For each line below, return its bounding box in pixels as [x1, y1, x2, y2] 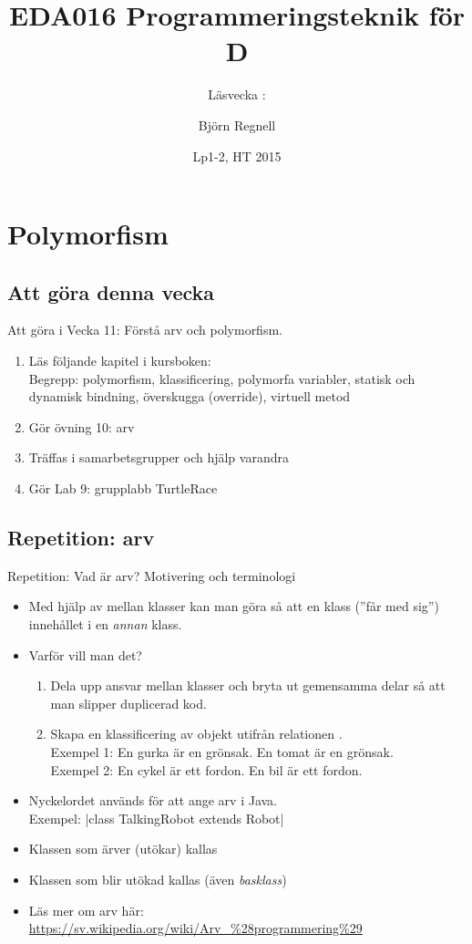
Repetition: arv [7, 524, 155, 552]
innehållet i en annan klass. [28, 615, 182, 634]
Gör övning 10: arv [28, 417, 135, 436]
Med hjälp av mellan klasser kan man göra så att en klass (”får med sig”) [28, 596, 439, 616]
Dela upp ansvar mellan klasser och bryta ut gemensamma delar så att [50, 676, 446, 695]
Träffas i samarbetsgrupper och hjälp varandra [28, 448, 289, 467]
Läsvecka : [208, 85, 266, 104]
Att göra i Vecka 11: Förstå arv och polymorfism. [7, 320, 282, 339]
